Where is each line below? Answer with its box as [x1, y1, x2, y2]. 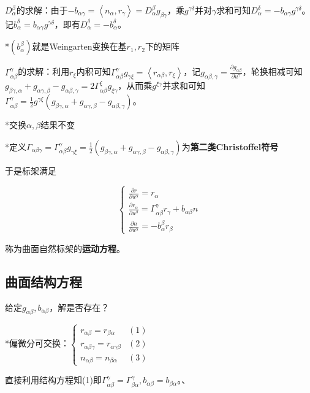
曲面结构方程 [5, 272, 82, 291]
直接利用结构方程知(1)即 [5, 373, 102, 386]
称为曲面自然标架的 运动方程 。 [5, 242, 125, 254]
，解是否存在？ [49, 300, 110, 313]
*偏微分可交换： [5, 337, 69, 349]
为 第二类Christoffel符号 [181, 140, 279, 153]
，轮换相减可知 [242, 65, 303, 78]
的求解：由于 [16, 4, 68, 16]
